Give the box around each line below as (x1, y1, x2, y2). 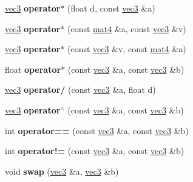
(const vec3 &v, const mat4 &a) (67, 42, 186, 55)
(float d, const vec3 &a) (67, 2, 155, 14)
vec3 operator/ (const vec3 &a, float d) (5, 83, 156, 96)
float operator (5, 62, 61, 75)
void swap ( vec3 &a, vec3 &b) (5, 164, 119, 177)
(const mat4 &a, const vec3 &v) (67, 22, 186, 35)
